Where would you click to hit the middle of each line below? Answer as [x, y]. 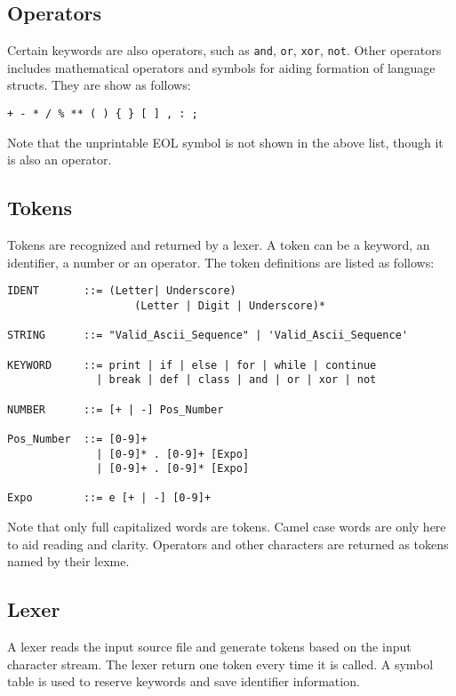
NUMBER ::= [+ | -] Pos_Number [116, 409]
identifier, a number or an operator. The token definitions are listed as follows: [221, 262]
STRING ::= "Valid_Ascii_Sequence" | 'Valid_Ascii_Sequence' [208, 336]
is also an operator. [60, 160]
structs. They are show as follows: [99, 85]
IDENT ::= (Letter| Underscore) [122, 291]
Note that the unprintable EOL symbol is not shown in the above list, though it [225, 142]
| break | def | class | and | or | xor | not [236, 380]
